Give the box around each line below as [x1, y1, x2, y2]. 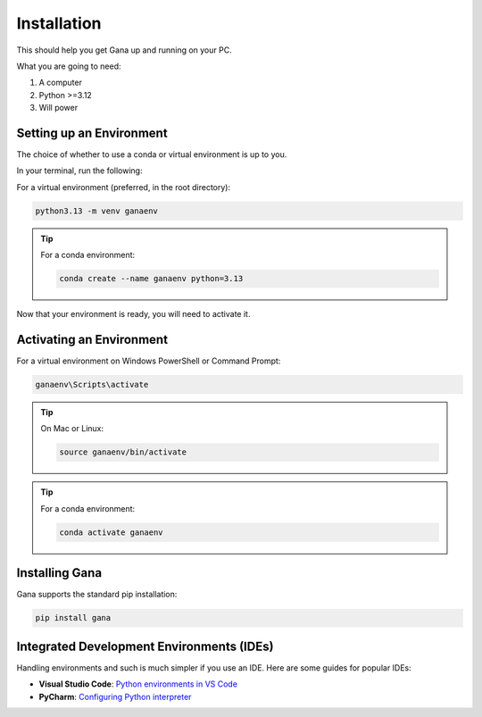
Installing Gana [16, 565, 103, 580]
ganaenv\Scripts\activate [35, 379, 149, 390]
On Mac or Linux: [40, 423, 104, 434]
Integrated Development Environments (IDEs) [16, 638, 274, 654]
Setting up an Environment [16, 125, 169, 140]
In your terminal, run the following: [16, 165, 143, 176]
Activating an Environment [16, 331, 169, 347]
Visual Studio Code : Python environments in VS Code [38, 679, 238, 689]
